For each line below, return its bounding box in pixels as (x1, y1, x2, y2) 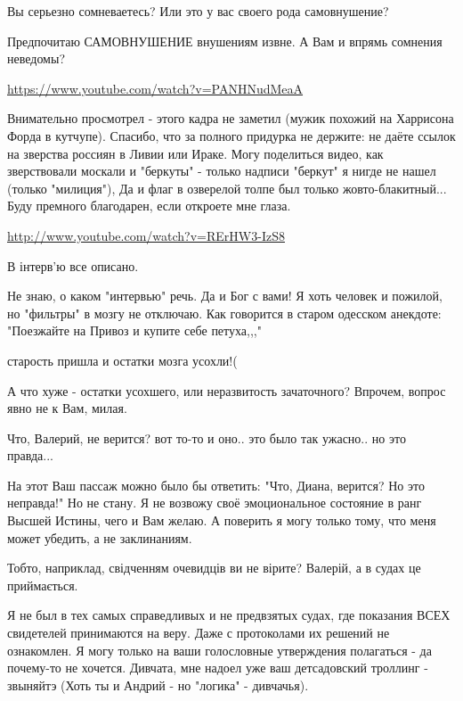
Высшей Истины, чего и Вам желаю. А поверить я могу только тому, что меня (7, 511, 436, 530)
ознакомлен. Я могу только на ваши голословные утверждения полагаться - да (7, 640, 432, 659)
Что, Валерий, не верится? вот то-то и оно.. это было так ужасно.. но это (7, 428, 406, 447)
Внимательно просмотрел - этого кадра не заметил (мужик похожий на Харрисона (7, 109, 454, 128)
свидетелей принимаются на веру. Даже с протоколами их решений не (7, 623, 390, 642)
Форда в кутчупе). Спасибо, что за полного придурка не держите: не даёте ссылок (7, 126, 456, 144)
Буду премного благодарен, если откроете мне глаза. (7, 196, 291, 215)
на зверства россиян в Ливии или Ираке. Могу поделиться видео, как (7, 144, 384, 162)
